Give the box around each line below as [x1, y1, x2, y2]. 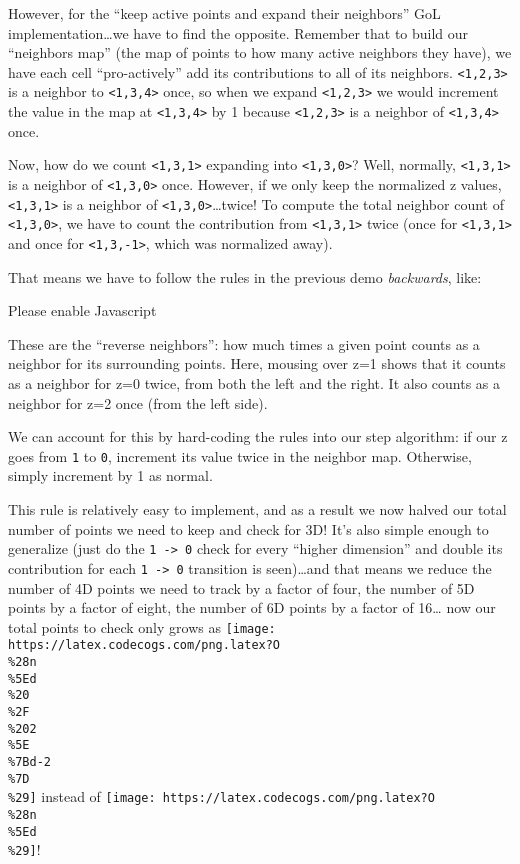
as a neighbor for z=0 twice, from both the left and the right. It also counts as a [8, 373, 501, 393]
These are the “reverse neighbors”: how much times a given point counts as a [8, 333, 480, 354]
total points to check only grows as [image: [8, 616, 276, 637]
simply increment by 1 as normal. [8, 465, 213, 486]
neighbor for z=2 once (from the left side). [8, 392, 268, 413]
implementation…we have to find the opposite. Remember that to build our [8, 22, 469, 43]
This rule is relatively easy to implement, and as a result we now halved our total [8, 499, 507, 520]
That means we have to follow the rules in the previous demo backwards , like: [8, 266, 482, 287]
